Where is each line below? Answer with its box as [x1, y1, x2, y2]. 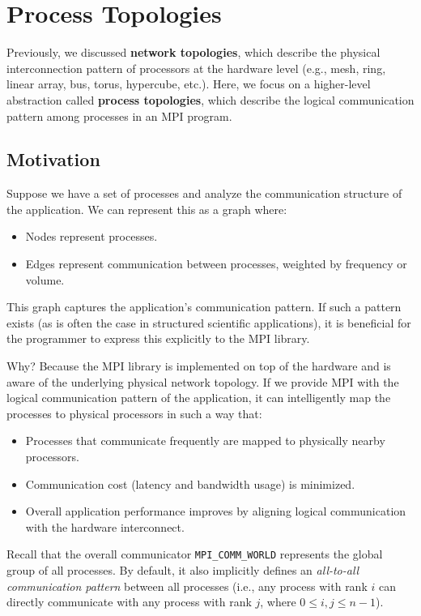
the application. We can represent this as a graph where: [6, 200, 287, 217]
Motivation [6, 147, 100, 172]
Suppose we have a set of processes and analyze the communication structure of [6, 185, 402, 202]
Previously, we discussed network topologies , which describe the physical [6, 44, 381, 61]
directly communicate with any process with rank [6, 593, 252, 610]
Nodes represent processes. [25, 228, 158, 245]
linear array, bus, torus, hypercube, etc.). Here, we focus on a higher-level [6, 75, 371, 92]
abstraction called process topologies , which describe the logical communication [6, 91, 415, 108]
